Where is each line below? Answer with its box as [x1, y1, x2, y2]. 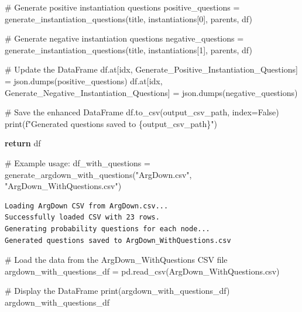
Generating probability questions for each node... [5, 224, 210, 233]
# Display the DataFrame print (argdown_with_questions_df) [5, 284, 230, 297]
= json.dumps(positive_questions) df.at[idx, [5, 74, 163, 87]
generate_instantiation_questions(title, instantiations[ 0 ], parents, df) [5, 12, 252, 25]
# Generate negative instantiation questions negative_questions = [5, 32, 244, 44]
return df [5, 137, 41, 149]
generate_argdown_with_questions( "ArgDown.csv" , [5, 168, 192, 180]
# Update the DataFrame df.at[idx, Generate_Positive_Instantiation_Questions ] [5, 63, 298, 76]
